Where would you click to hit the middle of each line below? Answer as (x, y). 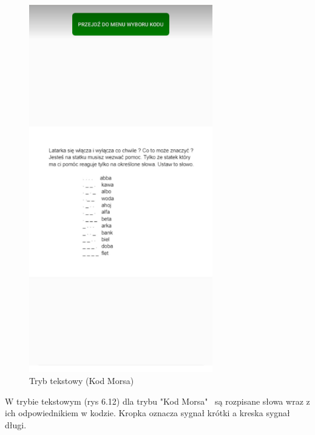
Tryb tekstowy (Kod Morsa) (82, 381)
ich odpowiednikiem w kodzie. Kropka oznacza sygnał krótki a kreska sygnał (147, 413)
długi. (16, 424)
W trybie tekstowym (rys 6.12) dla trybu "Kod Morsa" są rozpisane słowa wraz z (157, 401)
